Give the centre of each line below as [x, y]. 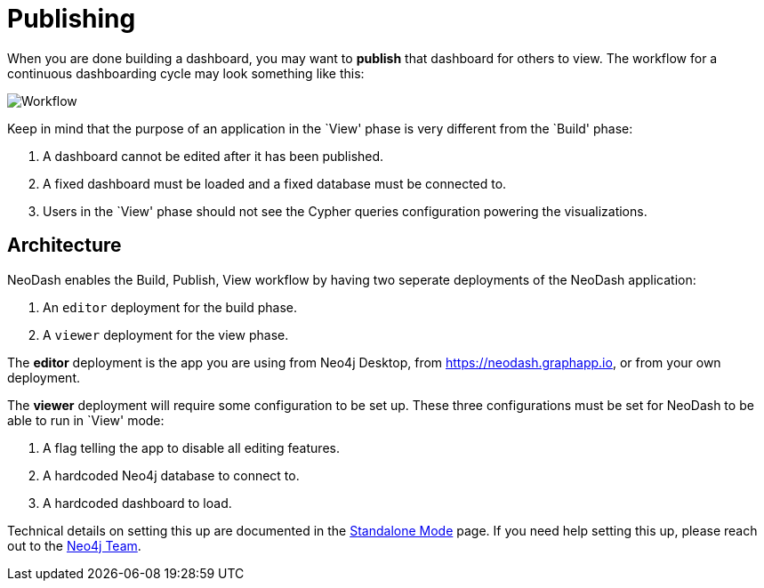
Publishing [72, 19]
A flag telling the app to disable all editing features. [191, 447]
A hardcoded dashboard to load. [137, 503]
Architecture [64, 246]
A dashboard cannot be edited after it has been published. [213, 156]
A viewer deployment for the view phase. [166, 334]
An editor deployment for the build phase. [170, 307]
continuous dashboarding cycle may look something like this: [186, 73]
